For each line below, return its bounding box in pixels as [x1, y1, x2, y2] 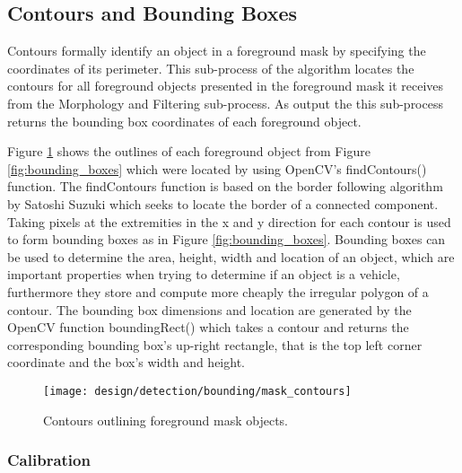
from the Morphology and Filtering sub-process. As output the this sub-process [7, 93, 443, 112]
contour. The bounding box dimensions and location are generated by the [7, 300, 412, 319]
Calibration [7, 449, 91, 471]
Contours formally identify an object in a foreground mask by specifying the [7, 41, 426, 60]
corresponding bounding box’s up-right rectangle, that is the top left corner [7, 335, 423, 354]
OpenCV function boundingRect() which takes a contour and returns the [7, 318, 409, 337]
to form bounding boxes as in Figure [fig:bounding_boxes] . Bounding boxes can [7, 230, 446, 249]
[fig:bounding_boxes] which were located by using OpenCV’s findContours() [7, 159, 427, 178]
